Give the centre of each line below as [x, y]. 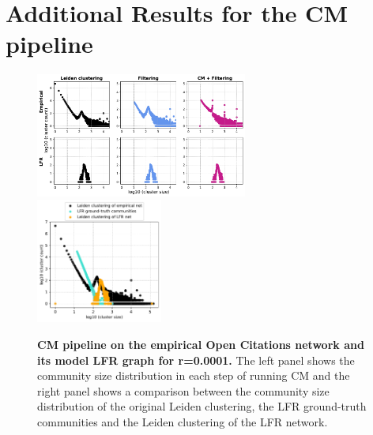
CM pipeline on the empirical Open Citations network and [201, 344]
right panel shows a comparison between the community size [183, 390]
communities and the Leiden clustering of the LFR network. [183, 421]
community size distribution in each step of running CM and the [194, 375]
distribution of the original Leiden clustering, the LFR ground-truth [202, 406]
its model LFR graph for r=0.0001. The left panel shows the [196, 360]
